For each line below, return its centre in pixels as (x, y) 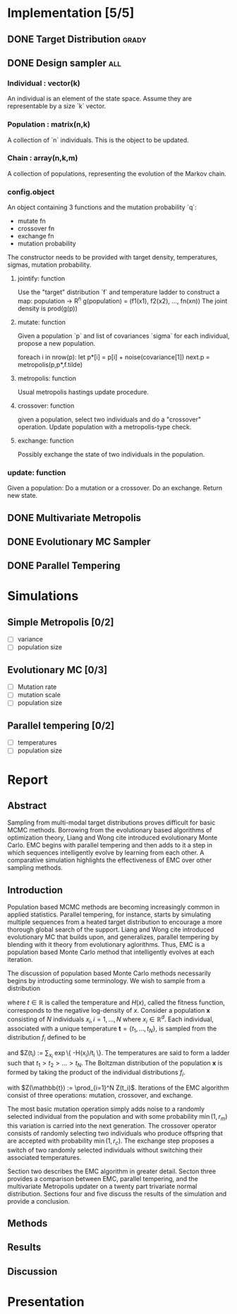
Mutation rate (37, 687)
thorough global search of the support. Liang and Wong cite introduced (111, 930)
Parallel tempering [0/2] (61, 725)
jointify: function (41, 279)
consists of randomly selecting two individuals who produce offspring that (115, 1133)
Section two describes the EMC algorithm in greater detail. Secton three (112, 1171)
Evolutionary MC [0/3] (57, 670)
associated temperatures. (44, 1157)
